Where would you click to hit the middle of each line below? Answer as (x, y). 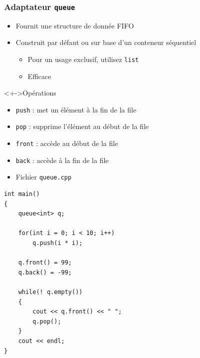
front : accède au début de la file (67, 143)
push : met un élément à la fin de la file (76, 109)
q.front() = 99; (45, 263)
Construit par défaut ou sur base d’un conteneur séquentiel (106, 42)
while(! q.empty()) (50, 292)
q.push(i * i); (58, 243)
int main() (22, 194)
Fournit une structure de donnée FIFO (75, 25)
